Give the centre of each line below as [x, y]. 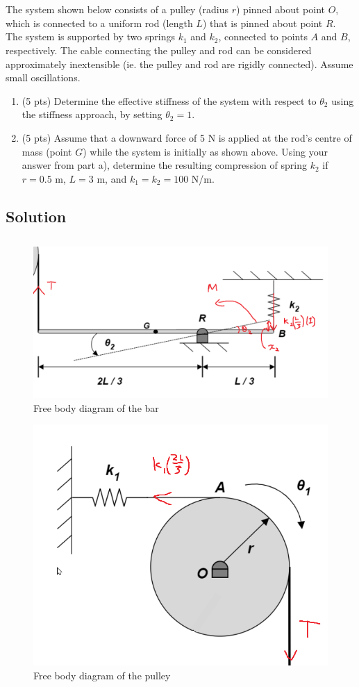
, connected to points [263, 36]
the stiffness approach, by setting [92, 114]
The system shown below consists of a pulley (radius [117, 9]
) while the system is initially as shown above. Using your [206, 151]
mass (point [47, 151]
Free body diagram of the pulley [102, 675]
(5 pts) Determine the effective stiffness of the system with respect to [169, 100]
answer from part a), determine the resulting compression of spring [164, 165]
